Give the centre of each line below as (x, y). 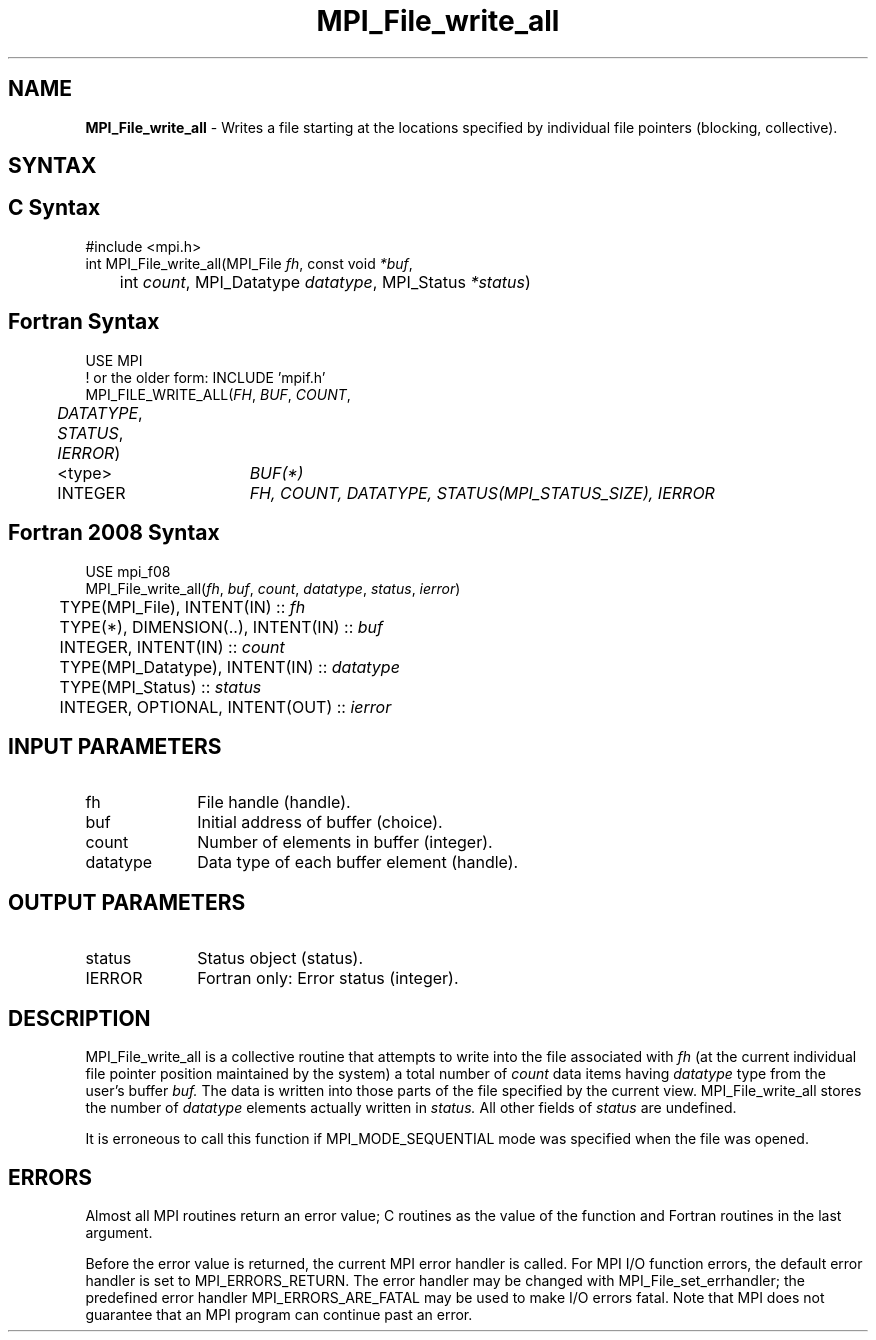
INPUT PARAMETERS (115, 746)
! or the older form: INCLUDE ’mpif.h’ (205, 377)
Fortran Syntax (84, 322)
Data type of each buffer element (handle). (358, 862)
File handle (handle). (274, 802)
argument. (119, 1232)
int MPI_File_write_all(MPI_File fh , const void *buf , (249, 263)
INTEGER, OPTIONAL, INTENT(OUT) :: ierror (225, 706)
